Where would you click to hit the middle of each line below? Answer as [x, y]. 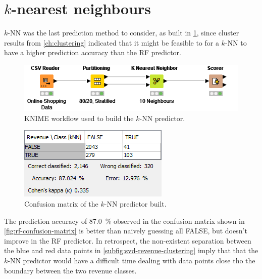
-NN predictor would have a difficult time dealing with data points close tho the [132, 260]
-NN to [236, 42]
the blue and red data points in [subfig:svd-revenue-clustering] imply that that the [131, 250]
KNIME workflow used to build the [79, 118]
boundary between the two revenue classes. [70, 270]
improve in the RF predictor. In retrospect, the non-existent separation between [128, 240]
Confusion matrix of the [61, 204]
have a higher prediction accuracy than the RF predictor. [93, 52]
